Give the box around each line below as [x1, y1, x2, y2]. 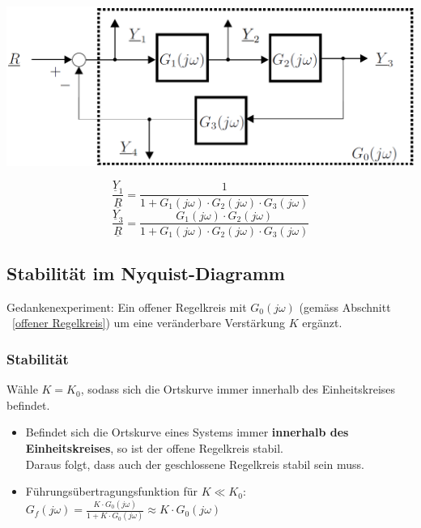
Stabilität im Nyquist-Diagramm [6, 260, 285, 285]
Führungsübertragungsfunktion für [25, 483, 198, 500]
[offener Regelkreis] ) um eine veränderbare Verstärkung [12, 314, 286, 331]
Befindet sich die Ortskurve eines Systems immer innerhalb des [25, 424, 349, 441]
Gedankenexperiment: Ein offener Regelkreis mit [6, 298, 247, 315]
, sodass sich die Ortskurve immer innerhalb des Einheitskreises [80, 381, 396, 398]
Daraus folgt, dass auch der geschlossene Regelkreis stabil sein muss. [25, 455, 364, 472]
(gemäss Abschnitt [299, 298, 391, 315]
